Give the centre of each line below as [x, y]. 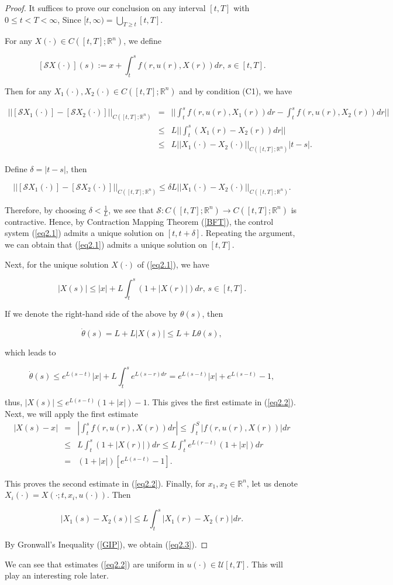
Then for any [28, 90]
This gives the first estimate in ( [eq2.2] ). [224, 402]
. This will [265, 564]
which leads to [30, 352]
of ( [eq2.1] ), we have [173, 264]
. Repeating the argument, [248, 233]
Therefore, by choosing [45, 209]
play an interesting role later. [57, 575]
